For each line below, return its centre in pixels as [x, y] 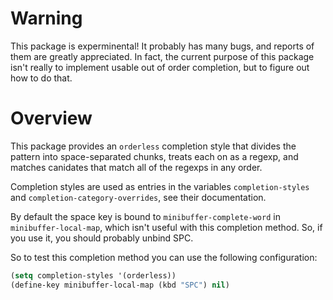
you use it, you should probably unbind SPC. [102, 238]
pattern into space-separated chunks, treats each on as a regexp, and [154, 156]
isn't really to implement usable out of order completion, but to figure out [160, 67]
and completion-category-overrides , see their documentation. [138, 197]
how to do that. [41, 78]
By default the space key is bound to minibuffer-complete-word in [145, 216]
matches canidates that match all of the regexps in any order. [136, 167]
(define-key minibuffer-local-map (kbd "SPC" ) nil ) [120, 285]
